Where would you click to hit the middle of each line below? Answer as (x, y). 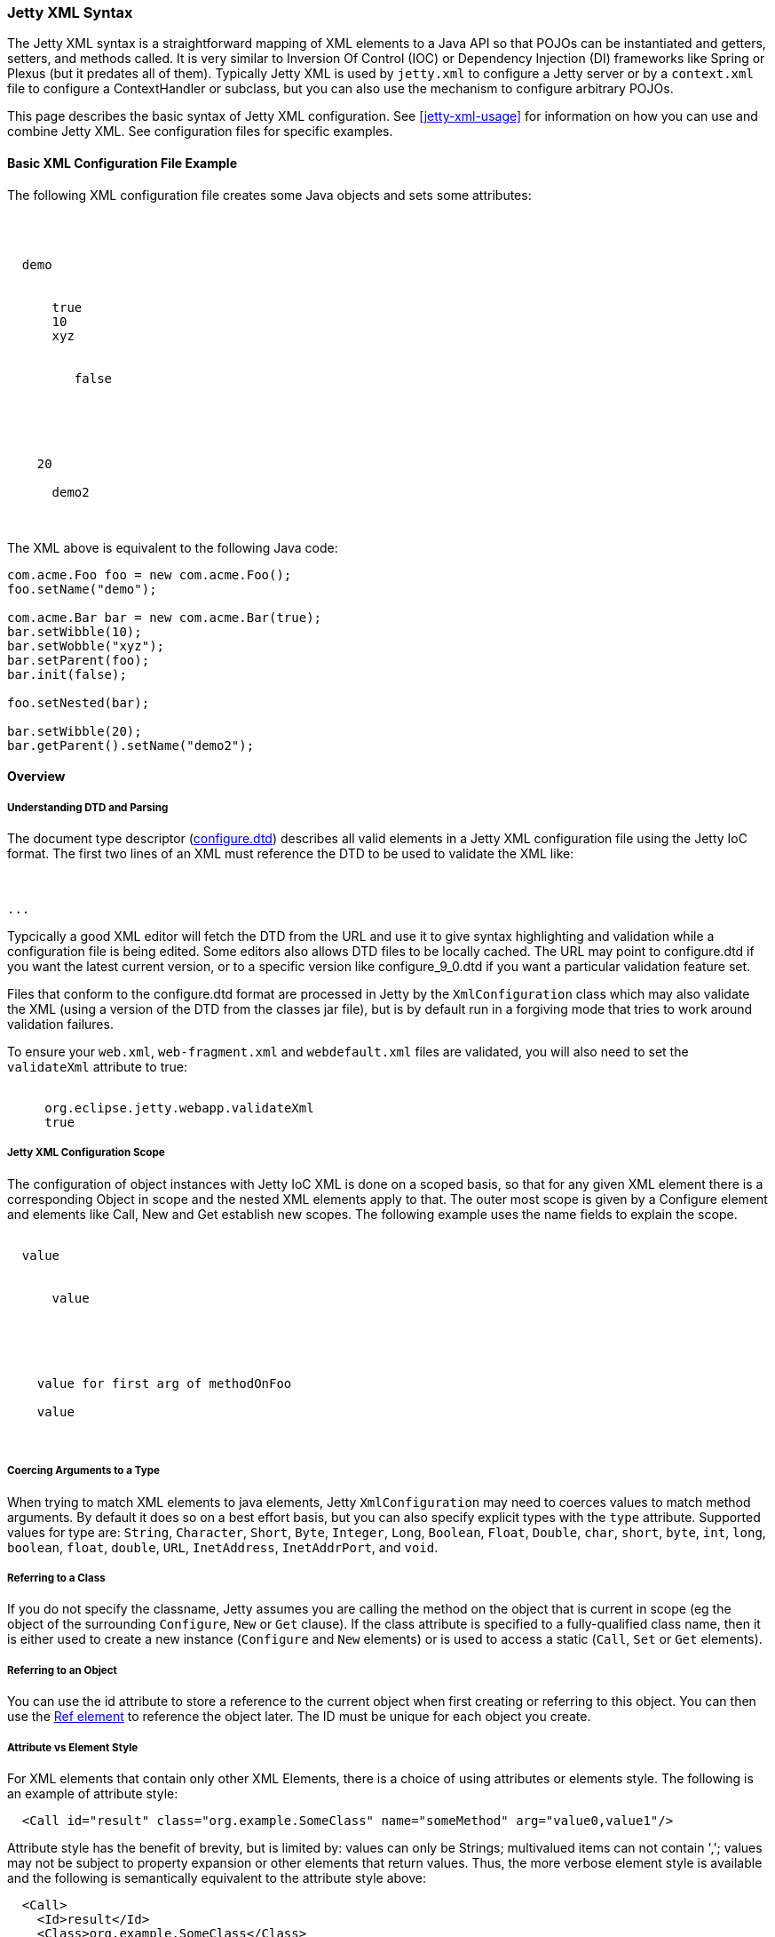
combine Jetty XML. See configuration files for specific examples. (200, 132)
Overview (36, 777)
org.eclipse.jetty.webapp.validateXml (179, 1108)
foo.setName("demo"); (82, 589)
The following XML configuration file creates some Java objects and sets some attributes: (269, 195)
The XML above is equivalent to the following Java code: (173, 547)
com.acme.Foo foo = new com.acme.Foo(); (150, 574)
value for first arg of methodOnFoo (164, 1383)
